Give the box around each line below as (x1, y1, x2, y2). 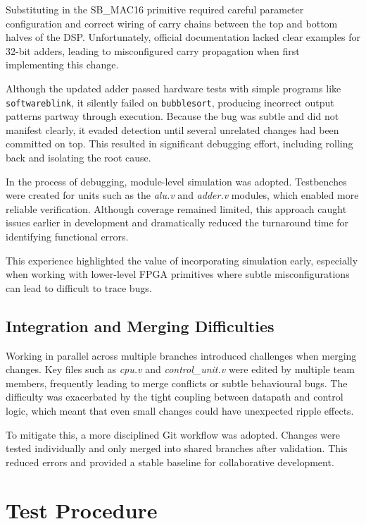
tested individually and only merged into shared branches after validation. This (6, 441, 348, 456)
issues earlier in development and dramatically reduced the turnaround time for (6, 215, 349, 230)
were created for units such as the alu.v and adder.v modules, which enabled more (6, 188, 359, 202)
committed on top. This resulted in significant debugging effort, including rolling (6, 136, 353, 151)
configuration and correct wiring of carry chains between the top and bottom (6, 16, 338, 30)
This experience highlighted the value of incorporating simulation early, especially (6, 252, 358, 267)
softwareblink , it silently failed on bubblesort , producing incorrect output (6, 95, 334, 109)
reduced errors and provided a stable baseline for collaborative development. (6, 454, 334, 469)
